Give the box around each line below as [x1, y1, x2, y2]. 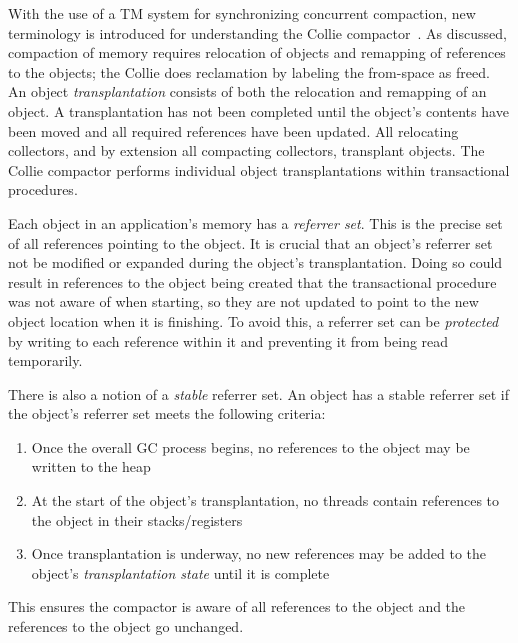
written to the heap [31, 456, 151, 477]
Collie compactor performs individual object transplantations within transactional [8, 159, 510, 180]
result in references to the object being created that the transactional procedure [8, 271, 497, 292]
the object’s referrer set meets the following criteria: [8, 403, 326, 424]
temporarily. [8, 350, 83, 371]
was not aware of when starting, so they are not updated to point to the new [8, 291, 479, 312]
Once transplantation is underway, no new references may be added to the [31, 543, 487, 564]
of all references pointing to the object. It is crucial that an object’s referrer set [8, 232, 493, 253]
